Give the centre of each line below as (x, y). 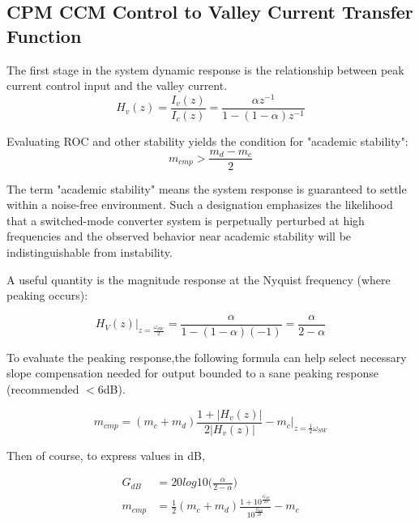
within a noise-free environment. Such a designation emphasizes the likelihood (200, 204)
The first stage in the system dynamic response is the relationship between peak (205, 69)
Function (44, 35)
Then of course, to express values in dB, (106, 455)
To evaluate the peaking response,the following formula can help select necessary (207, 357)
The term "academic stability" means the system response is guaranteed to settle (207, 188)
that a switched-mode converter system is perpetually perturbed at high (186, 220)
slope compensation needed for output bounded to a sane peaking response (192, 373)
